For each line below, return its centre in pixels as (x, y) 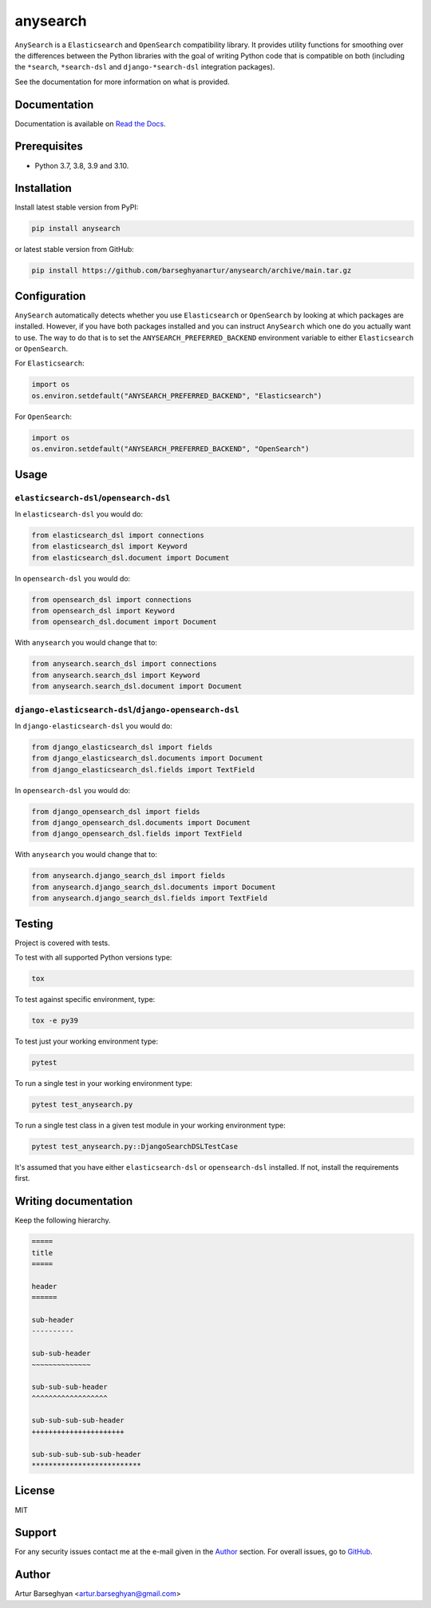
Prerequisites (49, 147)
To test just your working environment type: (87, 1041)
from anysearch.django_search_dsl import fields (129, 876)
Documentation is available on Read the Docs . (91, 123)
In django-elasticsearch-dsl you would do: (94, 726)
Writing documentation (74, 1201)
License (35, 1491)
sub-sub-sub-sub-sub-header (86, 1454)
